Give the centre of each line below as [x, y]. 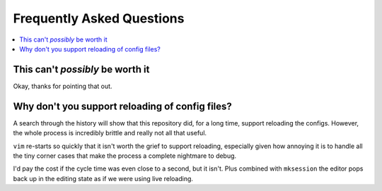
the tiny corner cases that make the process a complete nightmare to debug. [125, 156]
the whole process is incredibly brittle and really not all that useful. [110, 133]
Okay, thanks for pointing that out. [63, 86]
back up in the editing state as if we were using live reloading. [103, 178]
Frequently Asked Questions [99, 18]
